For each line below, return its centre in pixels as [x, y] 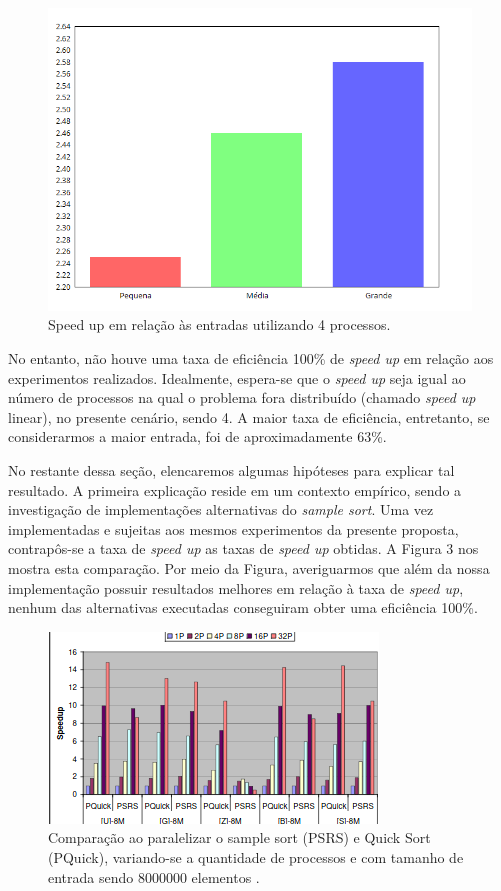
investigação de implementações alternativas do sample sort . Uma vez [221, 509]
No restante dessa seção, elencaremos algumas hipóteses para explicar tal [231, 470]
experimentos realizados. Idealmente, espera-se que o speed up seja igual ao [237, 377]
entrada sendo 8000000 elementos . [154, 876]
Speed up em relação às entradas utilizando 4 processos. [219, 324]
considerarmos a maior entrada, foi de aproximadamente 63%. [197, 436]
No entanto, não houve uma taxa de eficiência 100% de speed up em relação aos [251, 358]
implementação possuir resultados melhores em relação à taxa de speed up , [236, 587]
